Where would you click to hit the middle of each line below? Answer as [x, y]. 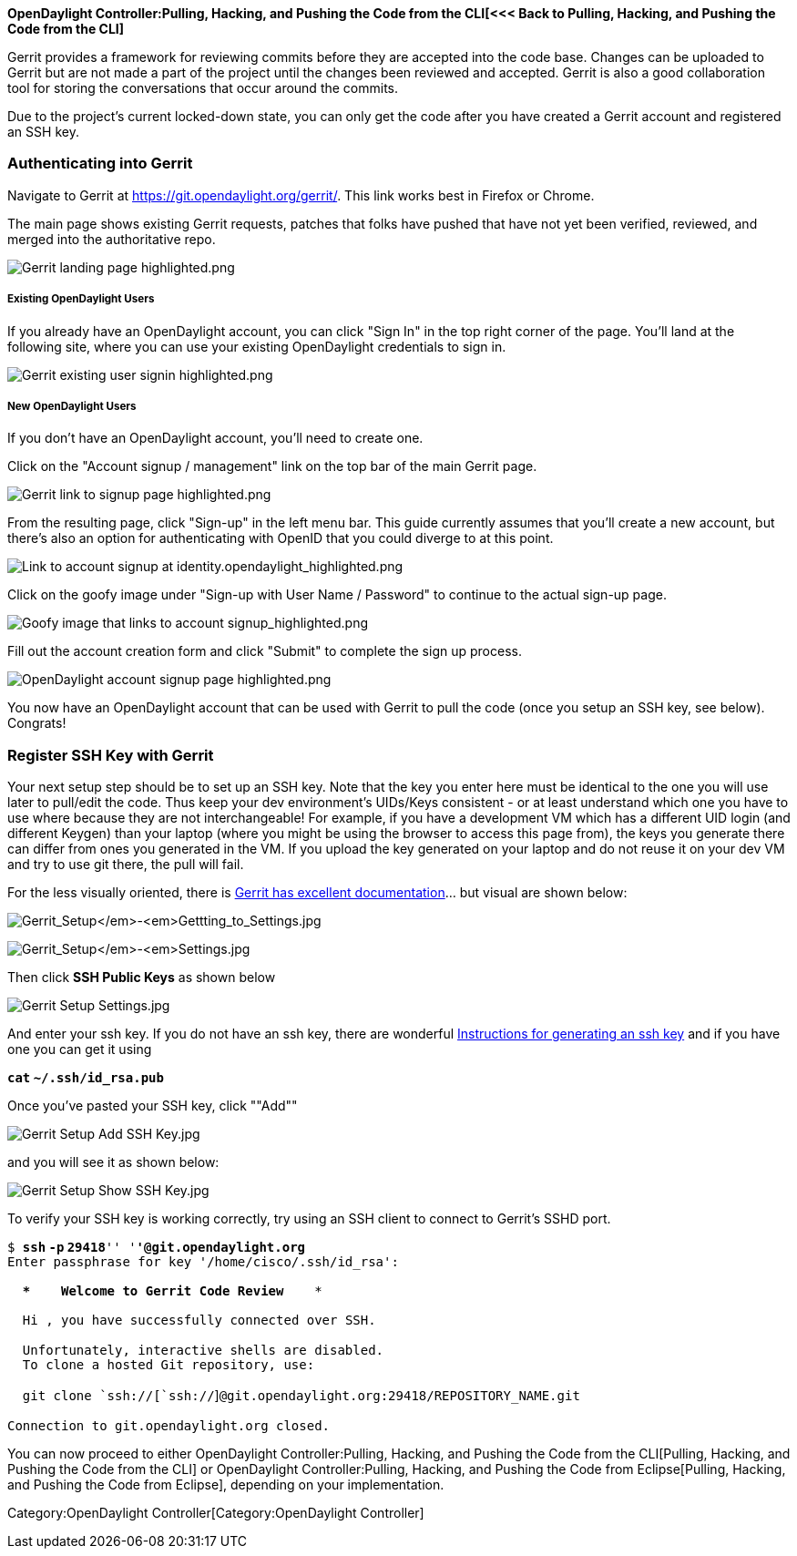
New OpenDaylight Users [72, 406]
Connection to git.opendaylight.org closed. [169, 1426]
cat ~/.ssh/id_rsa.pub [86, 1078]
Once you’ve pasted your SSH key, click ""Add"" [153, 1106]
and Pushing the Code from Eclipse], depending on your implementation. [226, 1485]
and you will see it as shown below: [113, 1162]
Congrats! [37, 723]
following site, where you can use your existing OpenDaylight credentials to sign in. [257, 346]
